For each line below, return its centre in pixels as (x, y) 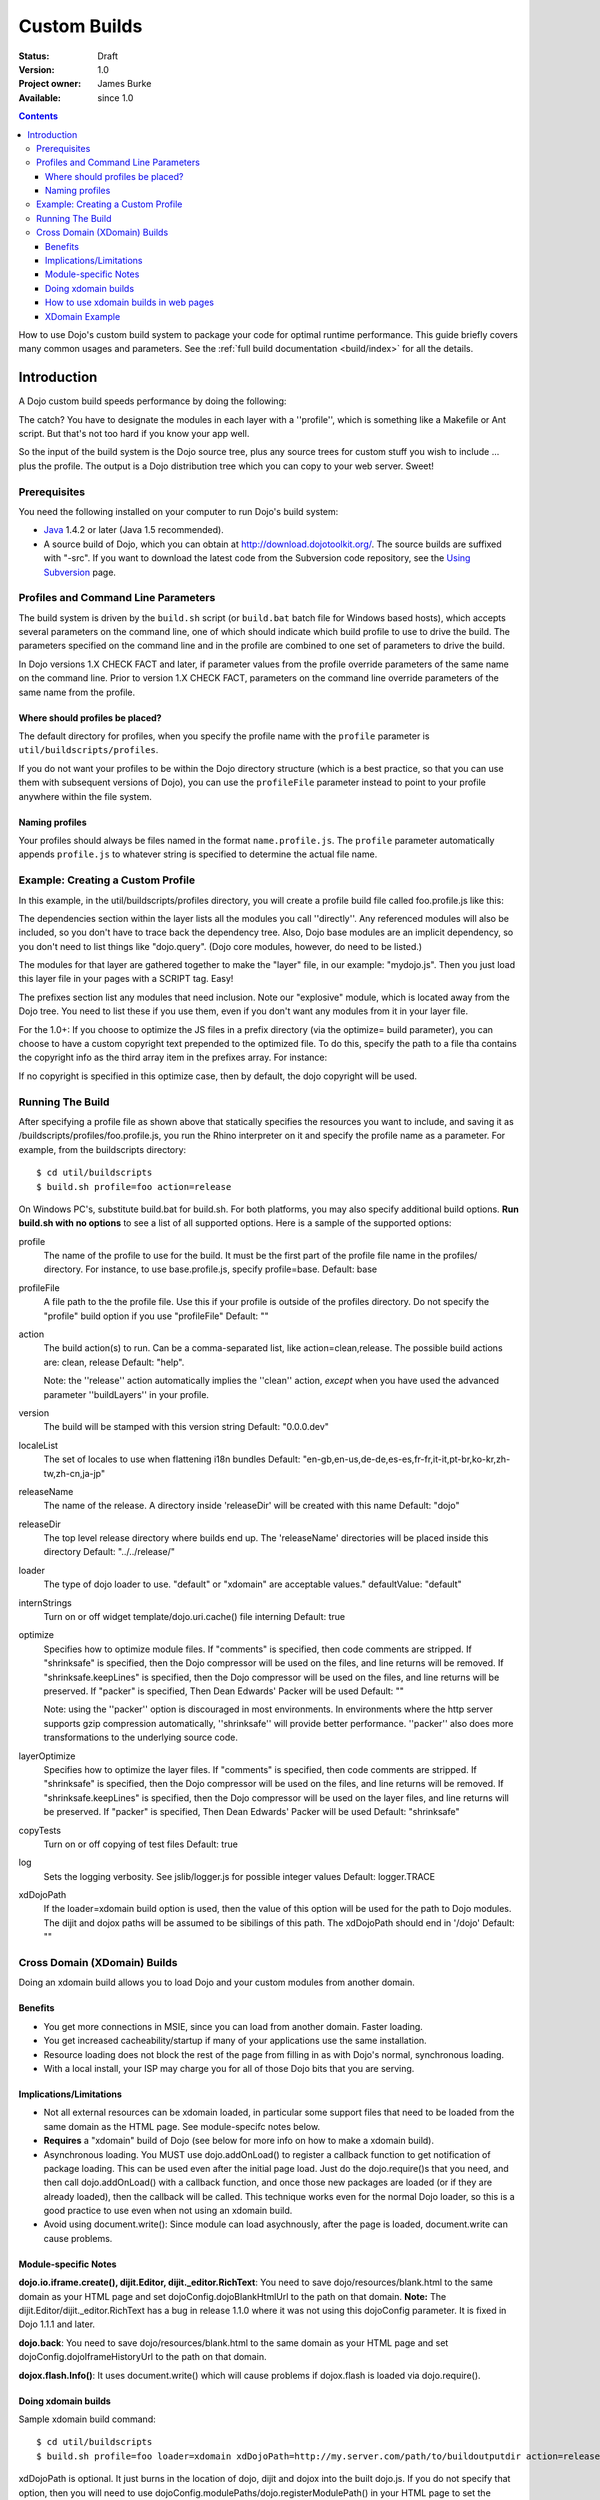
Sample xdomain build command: (87, 2419)
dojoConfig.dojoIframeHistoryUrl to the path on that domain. (142, 2357)
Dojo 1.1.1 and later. (56, 2324)
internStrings (45, 1602)
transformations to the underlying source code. (141, 1737)
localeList (38, 1445)
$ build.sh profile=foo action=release (134, 1186)
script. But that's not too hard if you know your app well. (134, 434)
